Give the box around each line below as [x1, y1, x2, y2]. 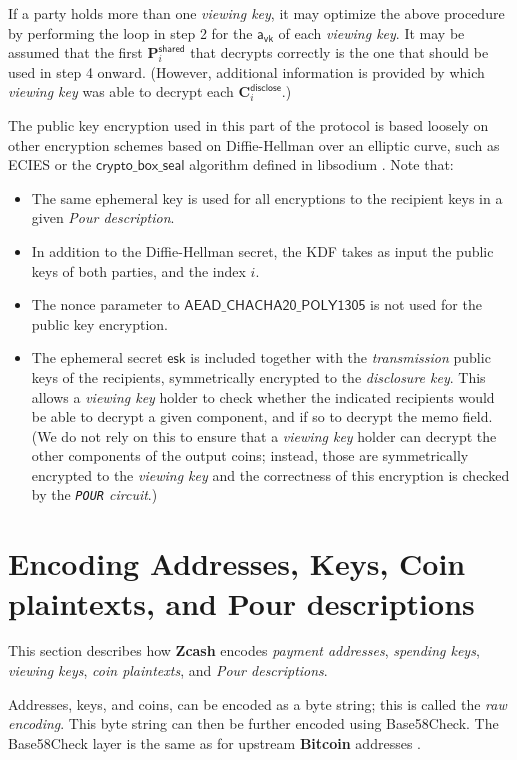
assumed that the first [8, 42, 143, 63]
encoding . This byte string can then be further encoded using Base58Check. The [8, 713, 499, 734]
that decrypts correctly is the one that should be [190, 42, 489, 63]
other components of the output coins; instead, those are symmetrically [31, 445, 469, 466]
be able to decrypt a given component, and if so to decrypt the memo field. [31, 406, 493, 427]
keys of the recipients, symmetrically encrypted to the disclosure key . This [31, 366, 486, 387]
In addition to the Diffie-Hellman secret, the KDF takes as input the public [31, 240, 494, 261]
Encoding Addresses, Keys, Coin [8, 543, 466, 584]
